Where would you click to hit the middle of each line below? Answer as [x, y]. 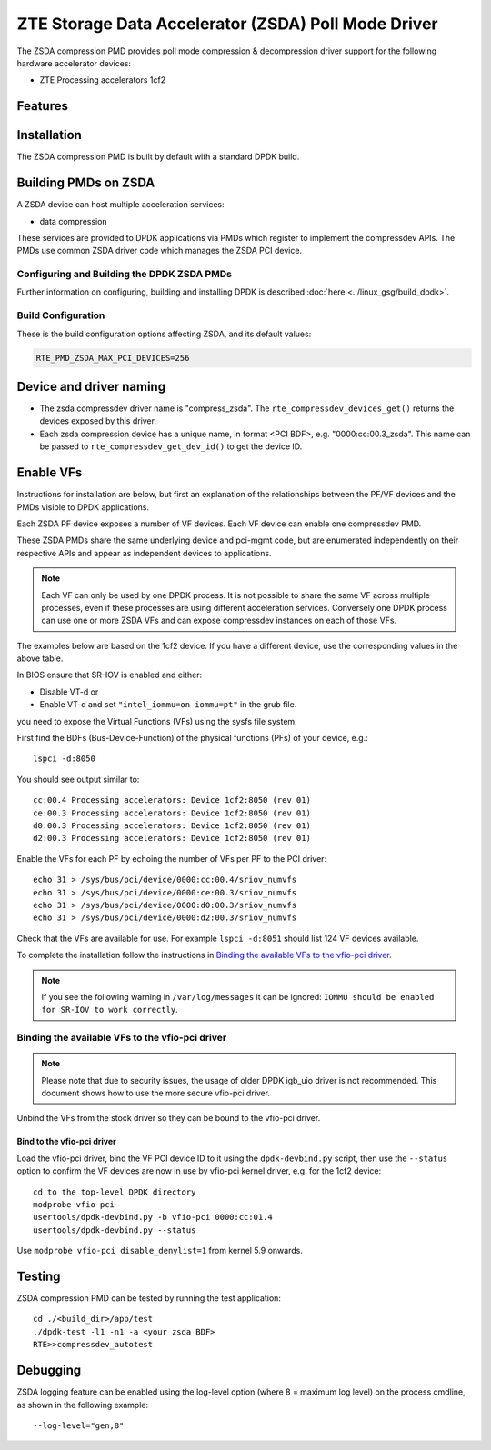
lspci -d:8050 [64, 759]
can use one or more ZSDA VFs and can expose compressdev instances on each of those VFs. [219, 620]
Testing [39, 1276]
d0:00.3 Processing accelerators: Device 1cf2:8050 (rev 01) [172, 825]
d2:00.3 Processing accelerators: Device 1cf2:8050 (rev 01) [172, 838]
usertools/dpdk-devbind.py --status [115, 1230]
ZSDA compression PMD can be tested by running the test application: [149, 1298]
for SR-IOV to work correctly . [110, 1010]
